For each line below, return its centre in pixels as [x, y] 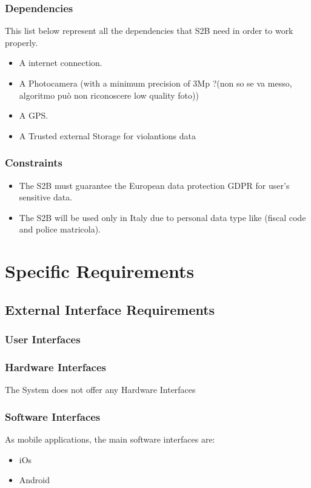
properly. [22, 42]
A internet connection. [61, 63]
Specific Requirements [100, 271]
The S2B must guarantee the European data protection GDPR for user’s [154, 185]
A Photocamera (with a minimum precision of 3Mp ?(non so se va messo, [155, 83]
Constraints [34, 163]
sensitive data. [46, 197]
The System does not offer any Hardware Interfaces [100, 390]
